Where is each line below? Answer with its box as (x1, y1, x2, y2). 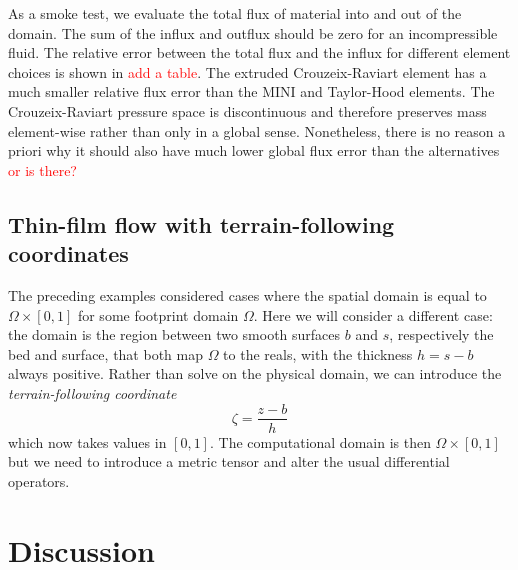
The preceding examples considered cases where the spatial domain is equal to (8, 284, 487, 305)
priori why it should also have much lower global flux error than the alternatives (8, 140, 500, 161)
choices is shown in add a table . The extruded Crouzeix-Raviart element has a (8, 61, 487, 82)
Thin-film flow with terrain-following (8, 208, 395, 239)
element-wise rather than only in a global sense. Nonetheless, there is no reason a (8, 120, 506, 141)
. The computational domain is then (209, 431, 431, 452)
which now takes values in (8, 431, 167, 452)
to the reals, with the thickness (223, 343, 413, 364)
